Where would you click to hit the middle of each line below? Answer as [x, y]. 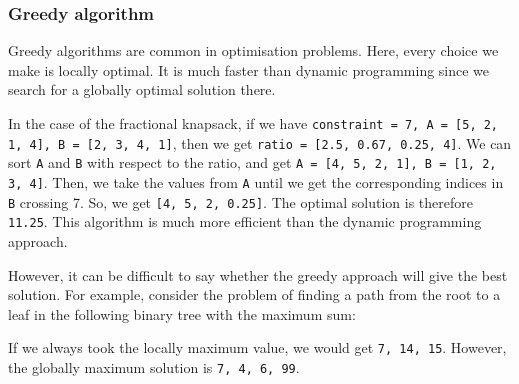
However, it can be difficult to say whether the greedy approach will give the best [258, 274]
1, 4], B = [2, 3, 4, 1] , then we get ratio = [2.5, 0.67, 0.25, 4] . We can [260, 142]
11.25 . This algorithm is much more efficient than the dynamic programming [245, 221]
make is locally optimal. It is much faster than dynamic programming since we [249, 69]
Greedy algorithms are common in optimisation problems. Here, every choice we [253, 50]
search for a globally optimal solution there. [142, 89]
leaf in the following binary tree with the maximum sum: [182, 313]
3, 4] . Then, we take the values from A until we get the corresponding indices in [256, 181]
